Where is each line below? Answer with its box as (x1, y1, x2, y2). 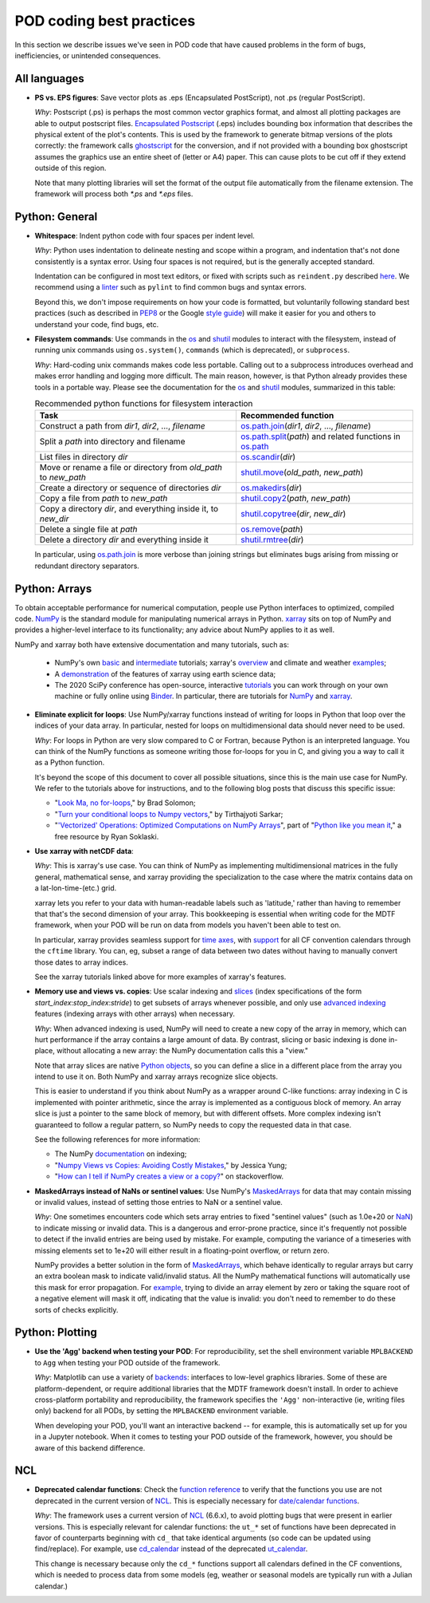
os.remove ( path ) (240, 523, 303, 535)
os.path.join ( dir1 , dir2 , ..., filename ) (240, 420, 372, 432)
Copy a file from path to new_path (39, 493, 168, 504)
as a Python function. (34, 758, 105, 768)
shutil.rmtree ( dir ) (240, 535, 304, 546)
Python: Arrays (14, 582, 92, 595)
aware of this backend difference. (34, 1443, 146, 1452)
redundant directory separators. (34, 561, 139, 571)
